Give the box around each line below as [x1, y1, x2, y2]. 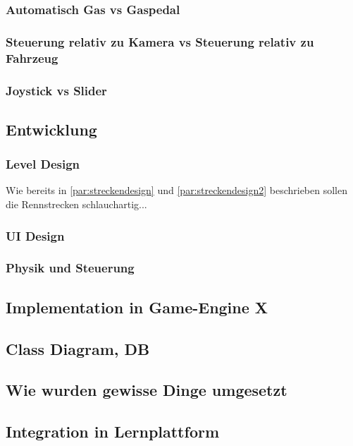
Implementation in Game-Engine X [6, 296, 268, 318]
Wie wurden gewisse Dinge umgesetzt [6, 379, 287, 401]
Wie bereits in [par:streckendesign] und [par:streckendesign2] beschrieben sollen [6, 183, 348, 198]
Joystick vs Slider [6, 81, 107, 99]
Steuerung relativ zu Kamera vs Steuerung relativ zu [6, 32, 314, 50]
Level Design [6, 155, 80, 173]
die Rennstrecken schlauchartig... [6, 197, 147, 212]
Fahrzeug [6, 49, 58, 66]
